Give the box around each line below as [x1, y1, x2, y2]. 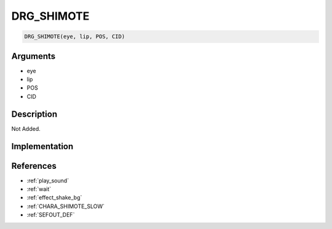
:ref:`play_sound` [26, 177, 69, 184]
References [11, 160, 57, 171]
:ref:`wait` [26, 185, 52, 193]
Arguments [11, 51, 56, 61]
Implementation [11, 141, 74, 152]
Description [11, 109, 58, 119]
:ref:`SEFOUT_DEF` [26, 211, 75, 219]
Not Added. [11, 125, 41, 132]
